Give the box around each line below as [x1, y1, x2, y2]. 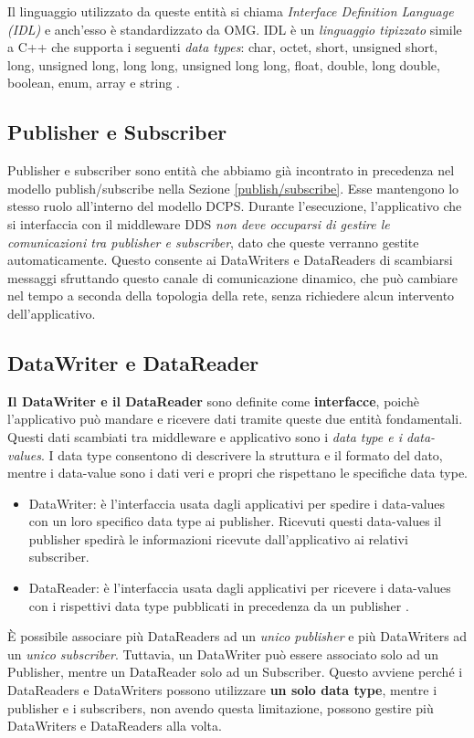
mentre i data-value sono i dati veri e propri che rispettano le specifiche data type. [7, 463, 469, 482]
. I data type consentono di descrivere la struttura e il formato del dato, [40, 445, 443, 464]
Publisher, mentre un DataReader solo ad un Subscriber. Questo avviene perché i [7, 662, 463, 681]
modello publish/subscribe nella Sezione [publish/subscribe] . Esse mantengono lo [7, 178, 459, 197]
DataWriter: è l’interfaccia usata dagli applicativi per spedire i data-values [28, 493, 446, 512]
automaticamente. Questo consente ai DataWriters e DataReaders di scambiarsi [7, 250, 453, 269]
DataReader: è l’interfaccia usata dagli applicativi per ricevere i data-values [28, 578, 451, 597]
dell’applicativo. [7, 303, 96, 322]
